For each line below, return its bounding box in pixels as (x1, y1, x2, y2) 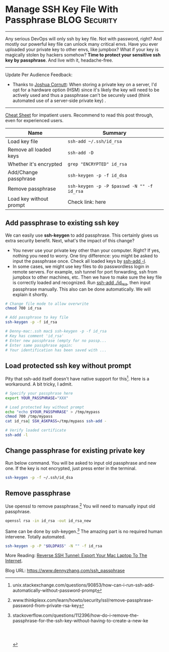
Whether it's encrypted (8, 160, 62, 168)
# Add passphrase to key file (5, 315, 69, 320)
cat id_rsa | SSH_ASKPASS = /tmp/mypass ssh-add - (5, 419, 107, 424)
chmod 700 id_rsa (5, 306, 42, 311)
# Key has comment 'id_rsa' (5, 333, 64, 339)
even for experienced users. (5, 117, 64, 123)
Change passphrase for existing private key (5, 447, 145, 455)
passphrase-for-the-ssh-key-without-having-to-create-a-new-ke (12, 618, 148, 624)
